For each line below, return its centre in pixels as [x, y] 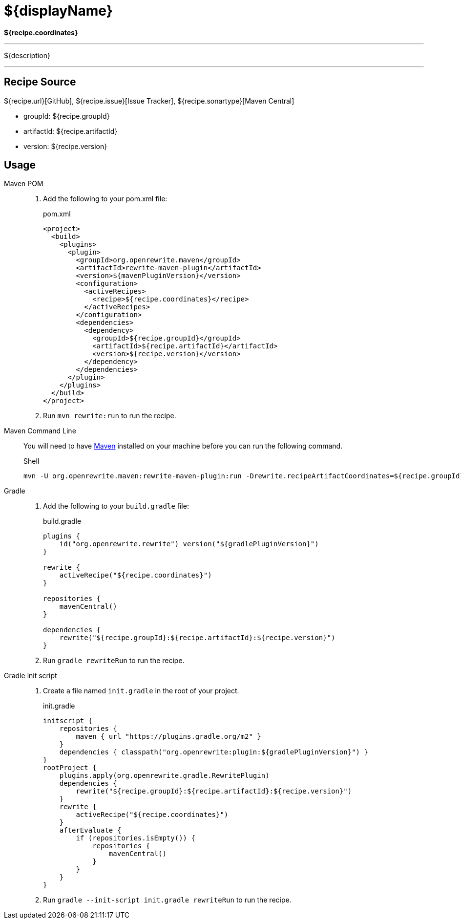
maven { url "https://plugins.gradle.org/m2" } [168, 737]
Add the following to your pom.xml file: [105, 199]
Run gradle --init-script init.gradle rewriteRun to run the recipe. [167, 900]
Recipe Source [40, 82]
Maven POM [24, 184]
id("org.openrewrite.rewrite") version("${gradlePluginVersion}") [189, 544]
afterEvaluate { [90, 830]
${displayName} [58, 11]
